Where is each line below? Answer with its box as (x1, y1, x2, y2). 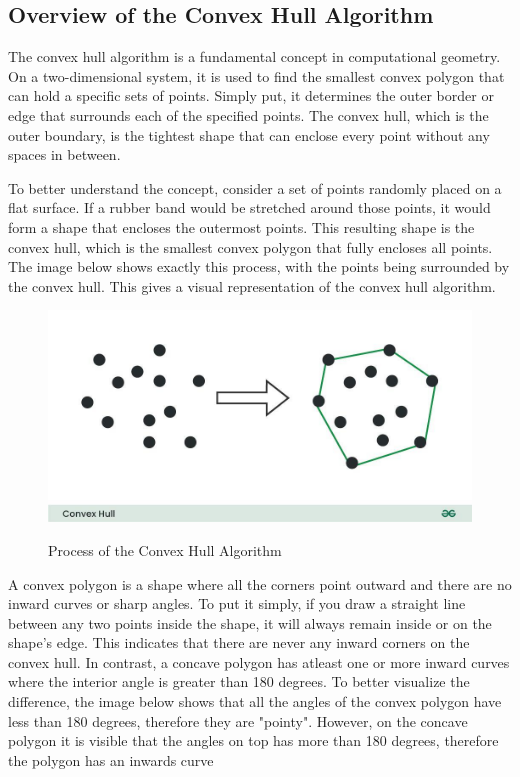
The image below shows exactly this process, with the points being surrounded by (8, 256, 510, 277)
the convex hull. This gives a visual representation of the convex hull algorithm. (8, 275, 496, 296)
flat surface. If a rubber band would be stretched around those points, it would (8, 197, 491, 218)
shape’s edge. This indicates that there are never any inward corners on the (8, 632, 470, 653)
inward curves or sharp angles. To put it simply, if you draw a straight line (8, 593, 466, 614)
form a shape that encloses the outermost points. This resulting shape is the (8, 216, 475, 237)
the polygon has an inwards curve (8, 749, 214, 770)
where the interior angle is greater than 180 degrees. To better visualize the (8, 671, 470, 692)
